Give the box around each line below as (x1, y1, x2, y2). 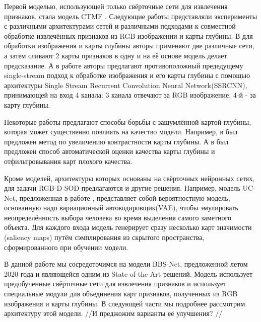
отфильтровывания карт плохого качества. (4, 155, 133, 166)
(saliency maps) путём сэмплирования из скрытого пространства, (4, 232, 205, 243)
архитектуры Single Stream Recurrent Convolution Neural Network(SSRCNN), (4, 79, 247, 90)
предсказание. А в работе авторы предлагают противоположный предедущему (4, 60, 243, 70)
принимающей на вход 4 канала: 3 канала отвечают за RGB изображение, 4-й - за (4, 90, 256, 100)
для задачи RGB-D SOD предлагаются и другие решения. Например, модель (4, 183, 240, 193)
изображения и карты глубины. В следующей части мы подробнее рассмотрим (4, 298, 245, 308)
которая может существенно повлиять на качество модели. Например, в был (4, 126, 238, 137)
